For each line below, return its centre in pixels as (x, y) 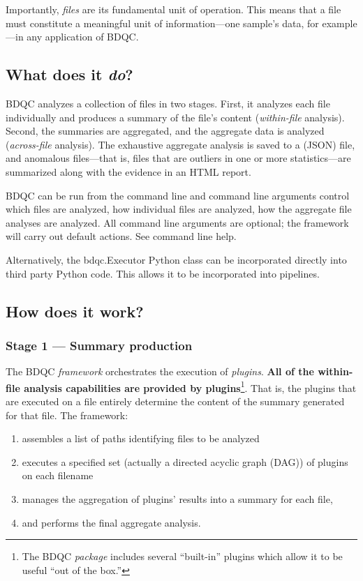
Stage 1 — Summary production (99, 345)
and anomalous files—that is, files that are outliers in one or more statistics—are (178, 158)
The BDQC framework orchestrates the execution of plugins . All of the (160, 371)
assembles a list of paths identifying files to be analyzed (141, 438)
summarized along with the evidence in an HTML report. (128, 171)
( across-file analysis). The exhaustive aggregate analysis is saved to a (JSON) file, (180, 144)
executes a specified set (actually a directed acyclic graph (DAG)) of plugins (185, 461)
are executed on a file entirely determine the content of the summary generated (175, 401)
